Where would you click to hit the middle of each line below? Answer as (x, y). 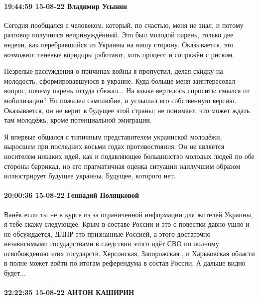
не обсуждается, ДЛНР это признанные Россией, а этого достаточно (107, 233)
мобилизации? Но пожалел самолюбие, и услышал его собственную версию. (120, 100)
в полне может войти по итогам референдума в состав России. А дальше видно (125, 263)
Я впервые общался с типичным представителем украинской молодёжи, (113, 136)
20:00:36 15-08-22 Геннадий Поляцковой (72, 195)
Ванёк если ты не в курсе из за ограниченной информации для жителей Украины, (129, 214)
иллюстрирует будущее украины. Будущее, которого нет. (90, 176)
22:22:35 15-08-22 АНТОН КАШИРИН (69, 292)
